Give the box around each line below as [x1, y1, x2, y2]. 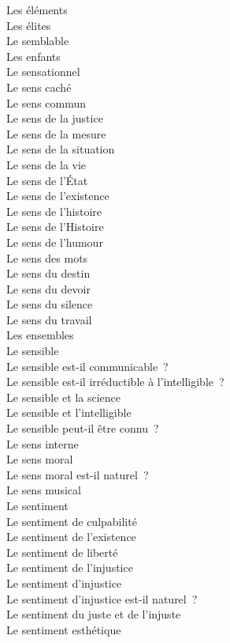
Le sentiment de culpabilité [6, 513, 137, 529]
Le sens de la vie [6, 156, 87, 172]
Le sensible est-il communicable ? [6, 357, 169, 374]
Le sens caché [6, 78, 72, 95]
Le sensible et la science [6, 388, 121, 405]
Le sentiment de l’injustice [6, 559, 133, 576]
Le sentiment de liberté [6, 543, 118, 560]
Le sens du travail [6, 311, 92, 327]
